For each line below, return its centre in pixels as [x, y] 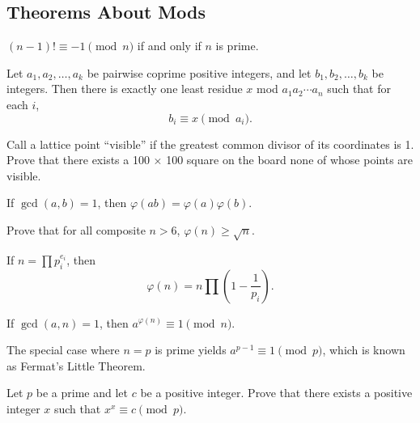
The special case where [63, 350]
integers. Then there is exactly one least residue [125, 89]
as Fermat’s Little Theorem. [76, 365]
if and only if [169, 46]
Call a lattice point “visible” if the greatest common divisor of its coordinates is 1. [210, 144]
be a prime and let [82, 393]
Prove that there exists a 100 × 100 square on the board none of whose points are [210, 160]
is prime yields [191, 350]
